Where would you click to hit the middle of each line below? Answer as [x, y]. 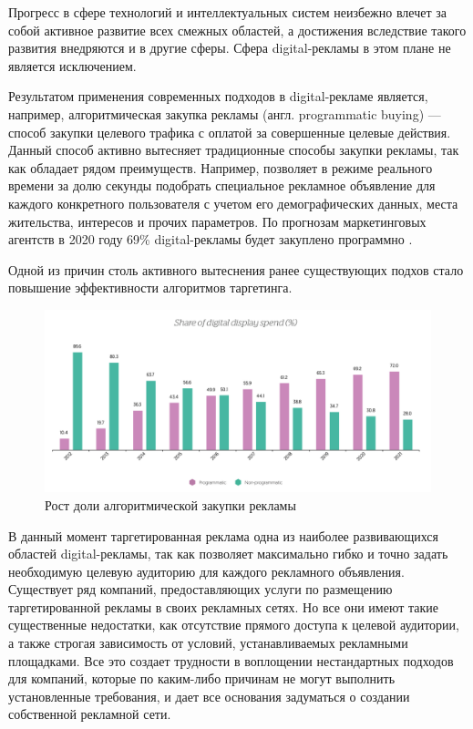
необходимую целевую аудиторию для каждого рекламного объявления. [206, 571]
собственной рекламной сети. [90, 714]
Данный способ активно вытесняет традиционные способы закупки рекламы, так [234, 150]
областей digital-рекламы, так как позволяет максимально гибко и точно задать [228, 554]
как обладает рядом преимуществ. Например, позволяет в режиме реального [221, 167]
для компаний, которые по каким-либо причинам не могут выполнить [202, 678]
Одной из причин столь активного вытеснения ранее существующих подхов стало [236, 269]
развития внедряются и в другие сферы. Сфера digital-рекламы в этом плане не [230, 48]
